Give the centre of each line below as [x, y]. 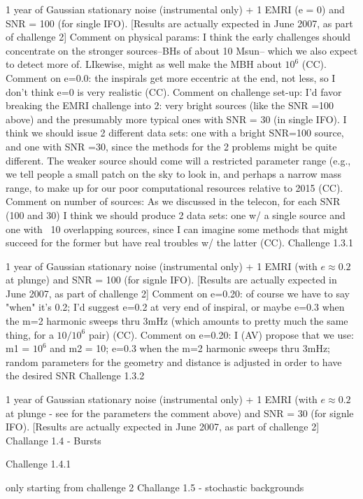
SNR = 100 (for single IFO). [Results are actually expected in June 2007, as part [179, 23]
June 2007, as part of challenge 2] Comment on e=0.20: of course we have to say [178, 293]
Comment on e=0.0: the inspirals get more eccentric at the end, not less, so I [171, 77]
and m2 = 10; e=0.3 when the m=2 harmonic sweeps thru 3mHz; [190, 348]
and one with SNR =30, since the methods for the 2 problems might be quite [171, 146]
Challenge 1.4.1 [38, 464]
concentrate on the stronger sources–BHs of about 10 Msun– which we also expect [182, 50]
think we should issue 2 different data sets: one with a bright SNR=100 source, [175, 133]
